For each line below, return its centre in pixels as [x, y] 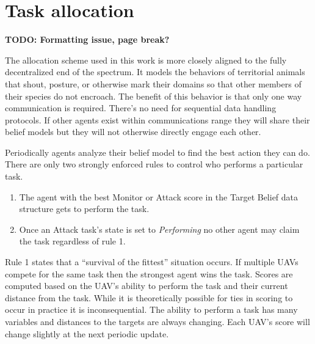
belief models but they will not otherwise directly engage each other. [133, 132]
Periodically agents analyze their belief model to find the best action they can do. [157, 152]
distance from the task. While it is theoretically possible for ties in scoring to [149, 297]
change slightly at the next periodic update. [87, 333]
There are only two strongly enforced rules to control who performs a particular [154, 164]
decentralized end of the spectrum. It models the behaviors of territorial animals [155, 72]
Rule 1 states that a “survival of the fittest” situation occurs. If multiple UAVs [152, 262]
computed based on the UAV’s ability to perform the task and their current [147, 286]
